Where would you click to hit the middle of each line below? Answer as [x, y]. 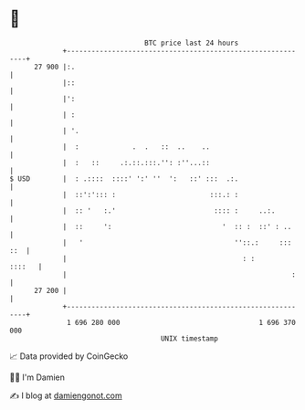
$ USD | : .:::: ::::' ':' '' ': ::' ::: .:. [124, 179]
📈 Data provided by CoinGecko [69, 356]
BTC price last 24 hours [192, 43]
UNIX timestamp [189, 338]
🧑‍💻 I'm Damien [37, 377]
